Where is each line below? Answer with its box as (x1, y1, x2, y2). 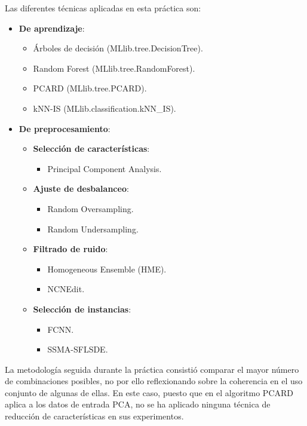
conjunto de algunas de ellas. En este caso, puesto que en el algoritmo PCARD (5, 386, 293, 399)
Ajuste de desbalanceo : (33, 182, 129, 195)
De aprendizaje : (19, 22, 85, 34)
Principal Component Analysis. (47, 162, 162, 174)
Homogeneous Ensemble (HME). (47, 262, 167, 275)
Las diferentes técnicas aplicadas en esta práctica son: (5, 2, 201, 14)
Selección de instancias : (33, 302, 131, 315)
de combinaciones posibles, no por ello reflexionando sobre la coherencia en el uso (5, 375, 303, 387)
